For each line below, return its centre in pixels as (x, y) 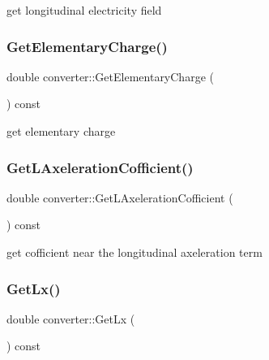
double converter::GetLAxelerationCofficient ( (120, 197)
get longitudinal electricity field (84, 10)
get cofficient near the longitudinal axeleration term (134, 252)
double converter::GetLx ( (71, 318)
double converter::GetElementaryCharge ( (110, 76)
